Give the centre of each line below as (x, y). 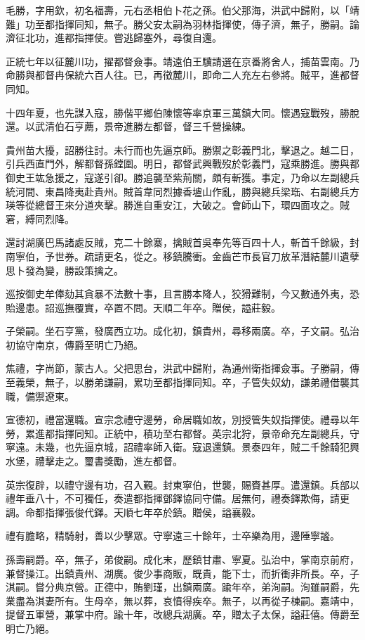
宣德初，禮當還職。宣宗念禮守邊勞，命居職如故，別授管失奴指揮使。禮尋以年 (182, 420)
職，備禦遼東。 (40, 396)
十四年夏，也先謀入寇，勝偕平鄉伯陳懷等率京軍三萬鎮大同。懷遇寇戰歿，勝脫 (182, 112)
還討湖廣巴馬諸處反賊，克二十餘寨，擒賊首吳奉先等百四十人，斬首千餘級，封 (182, 242)
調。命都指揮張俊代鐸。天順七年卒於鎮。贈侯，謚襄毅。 (133, 512)
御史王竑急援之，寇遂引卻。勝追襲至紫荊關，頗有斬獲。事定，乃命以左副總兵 (182, 177)
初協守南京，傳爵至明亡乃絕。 (74, 344)
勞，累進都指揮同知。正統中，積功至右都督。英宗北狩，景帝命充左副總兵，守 (182, 433)
